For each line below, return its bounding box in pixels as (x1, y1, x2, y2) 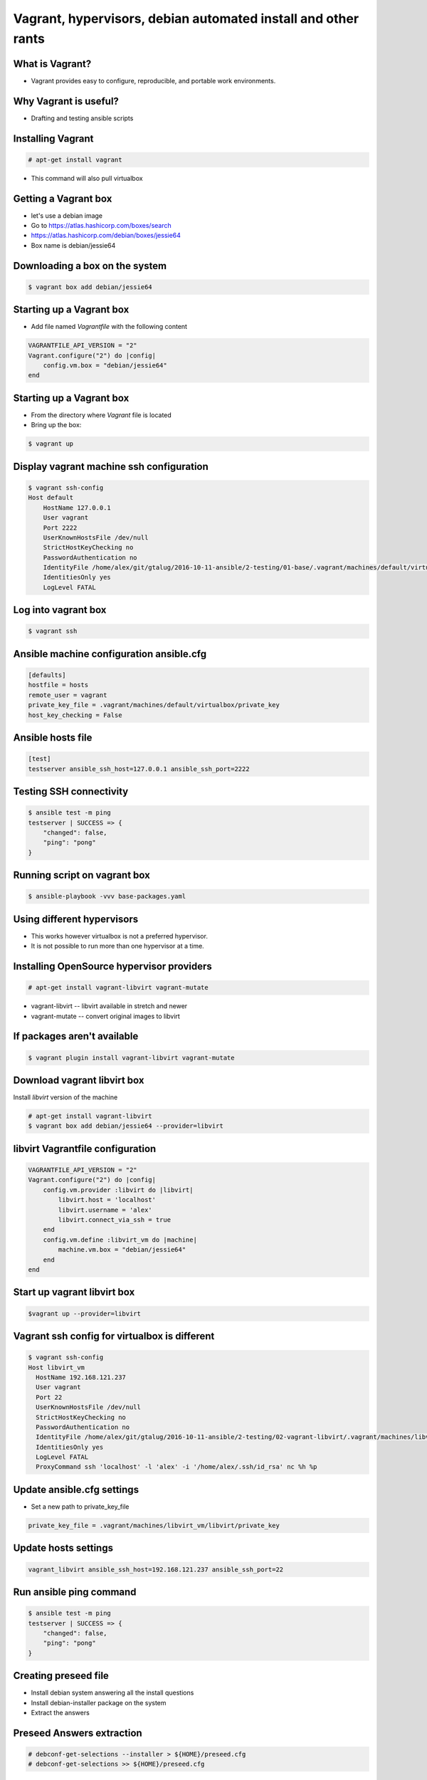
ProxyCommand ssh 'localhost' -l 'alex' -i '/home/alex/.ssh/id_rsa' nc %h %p (36, 1463, 317, 1471)
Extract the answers (31, 1708, 90, 1717)
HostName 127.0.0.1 (43, 503, 112, 512)
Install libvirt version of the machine (13, 1093, 118, 1101)
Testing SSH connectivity (13, 785, 129, 797)
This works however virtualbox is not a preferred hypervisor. (31, 931, 208, 940)
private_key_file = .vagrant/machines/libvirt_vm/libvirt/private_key (28, 1521, 280, 1529)
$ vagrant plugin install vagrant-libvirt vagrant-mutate (28, 1054, 235, 1062)
